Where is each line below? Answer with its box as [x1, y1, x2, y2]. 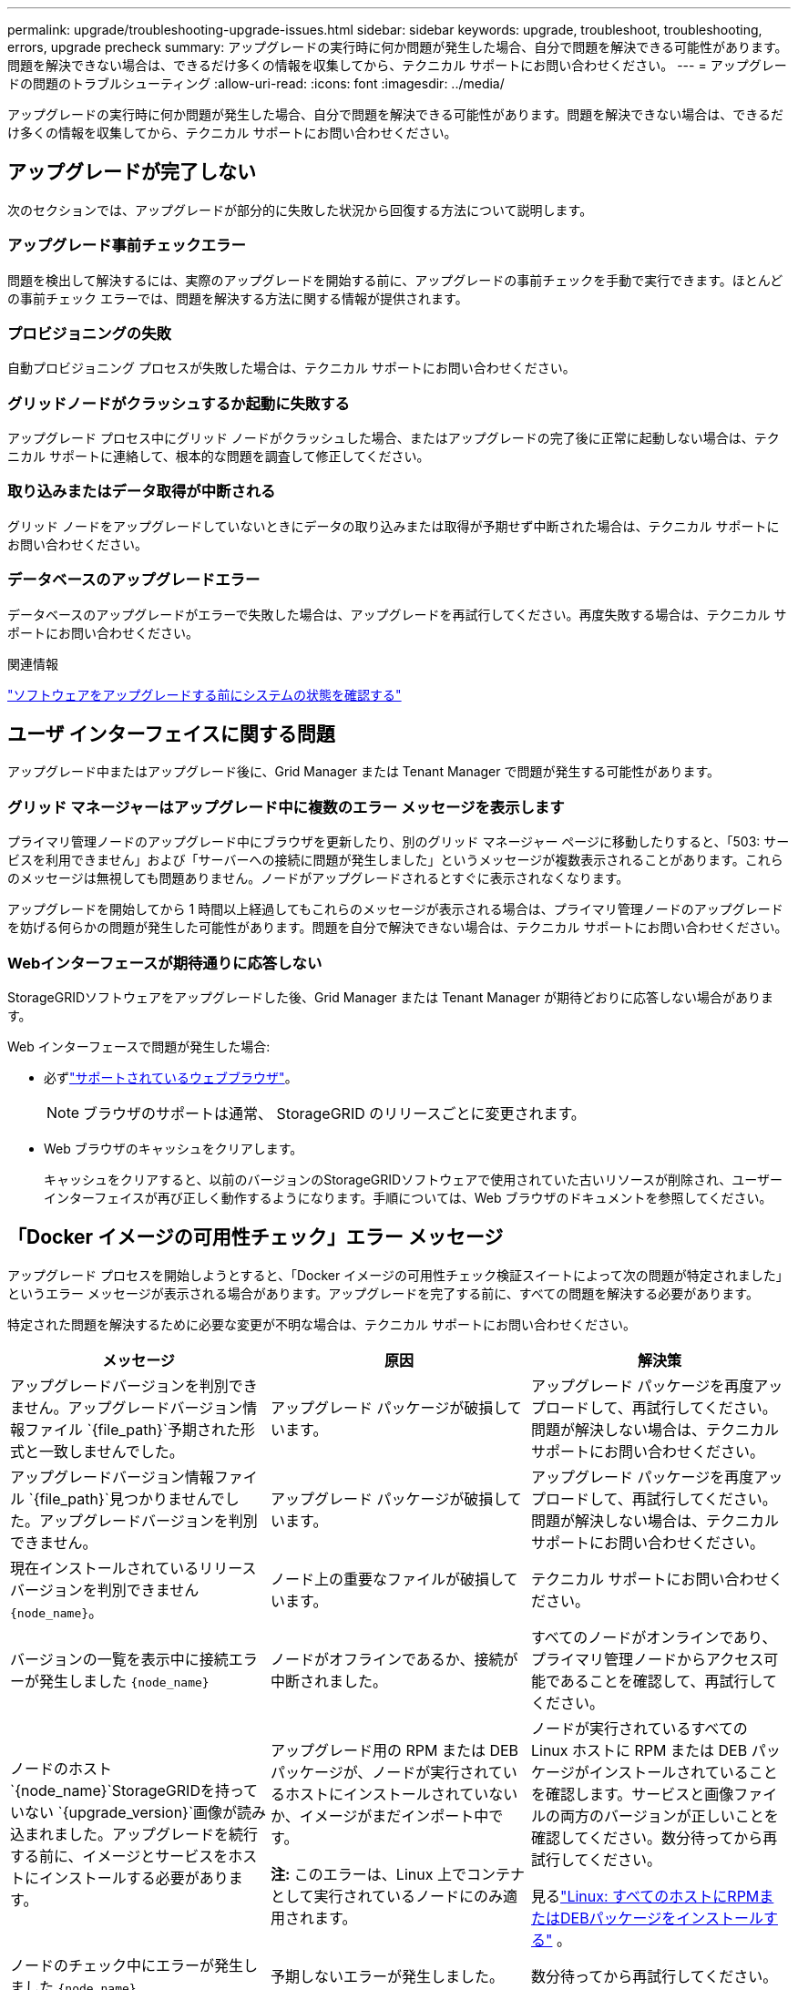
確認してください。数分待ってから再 [530, 1828, 778, 1847]
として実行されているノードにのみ [270, 1886, 504, 1905]
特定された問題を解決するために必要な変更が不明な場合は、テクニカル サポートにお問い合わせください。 [7, 1316, 636, 1332]
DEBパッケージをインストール [559, 1908, 763, 1927]
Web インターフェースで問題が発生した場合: [7, 1038, 271, 1054]
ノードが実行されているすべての [530, 1718, 748, 1738]
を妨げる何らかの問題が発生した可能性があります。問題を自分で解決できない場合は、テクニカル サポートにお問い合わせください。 [7, 919, 788, 936]
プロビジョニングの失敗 [7, 323, 171, 343]
